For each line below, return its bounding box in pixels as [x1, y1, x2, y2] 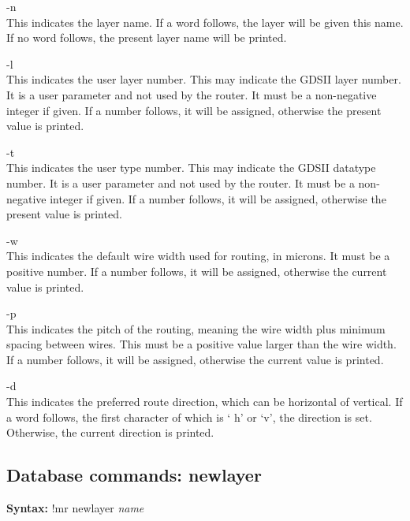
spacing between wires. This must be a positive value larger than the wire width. [6, 336, 397, 352]
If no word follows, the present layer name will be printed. [6, 29, 287, 46]
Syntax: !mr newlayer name [6, 500, 144, 516]
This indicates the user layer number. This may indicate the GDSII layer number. [6, 71, 401, 87]
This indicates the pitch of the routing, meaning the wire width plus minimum [6, 320, 386, 337]
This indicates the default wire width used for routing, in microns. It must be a [6, 247, 390, 264]
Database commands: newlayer [6, 463, 262, 487]
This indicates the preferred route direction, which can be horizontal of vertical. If [6, 393, 403, 410]
